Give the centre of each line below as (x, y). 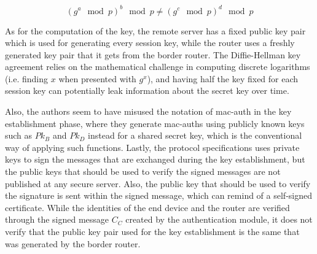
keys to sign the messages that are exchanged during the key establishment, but (155, 159)
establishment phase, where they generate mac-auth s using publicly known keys (155, 123)
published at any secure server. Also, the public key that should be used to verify (158, 183)
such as (19, 135)
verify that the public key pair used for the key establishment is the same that (152, 231)
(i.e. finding (27, 78)
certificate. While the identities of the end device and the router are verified (147, 207)
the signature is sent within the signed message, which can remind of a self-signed (158, 195)
